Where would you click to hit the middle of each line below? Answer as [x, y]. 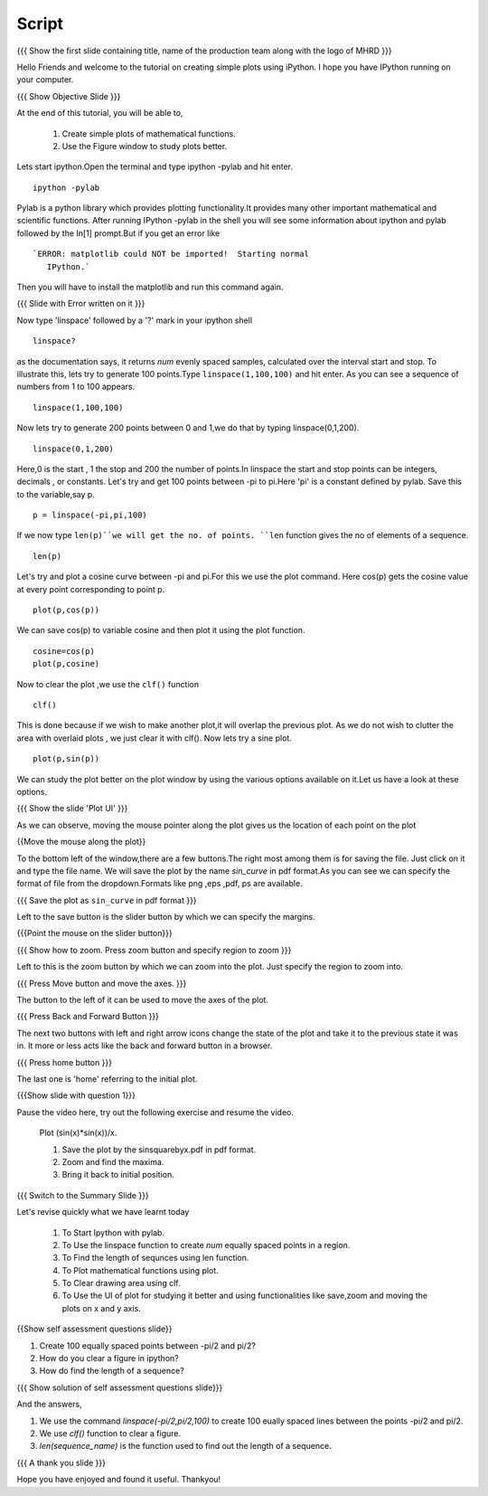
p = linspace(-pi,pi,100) [90, 515]
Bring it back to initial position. [118, 1175]
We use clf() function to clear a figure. [110, 1433]
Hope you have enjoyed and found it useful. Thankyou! [119, 1480]
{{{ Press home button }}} [65, 1062]
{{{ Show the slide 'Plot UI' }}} [72, 809]
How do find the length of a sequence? [112, 1371]
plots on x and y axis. [102, 1308]
